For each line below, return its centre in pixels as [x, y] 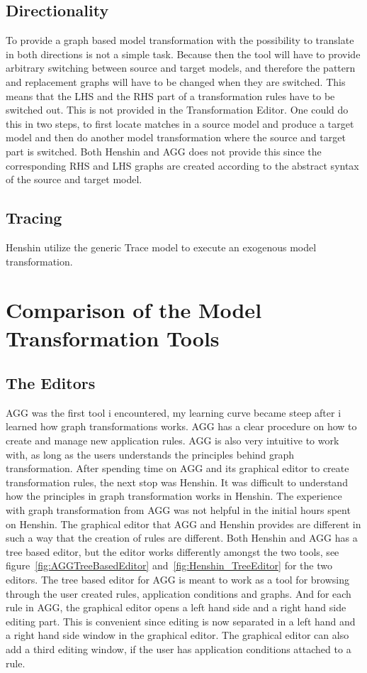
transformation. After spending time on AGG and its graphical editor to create [177, 468]
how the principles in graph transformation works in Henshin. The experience [174, 496]
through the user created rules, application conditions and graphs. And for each [179, 593]
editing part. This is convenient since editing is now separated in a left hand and [181, 621]
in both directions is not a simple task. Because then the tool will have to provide [183, 54]
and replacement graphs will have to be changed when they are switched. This [176, 81]
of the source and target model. [74, 179]
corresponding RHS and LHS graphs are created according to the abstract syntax [182, 165]
